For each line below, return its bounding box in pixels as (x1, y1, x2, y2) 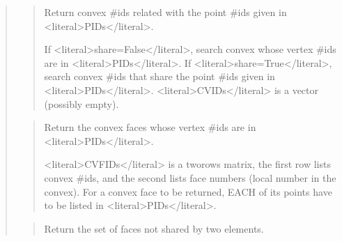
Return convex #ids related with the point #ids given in (44, 5, 287, 19)
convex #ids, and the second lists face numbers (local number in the (44, 170, 336, 185)
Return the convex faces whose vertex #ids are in (44, 120, 256, 134)
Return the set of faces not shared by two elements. (44, 221, 264, 235)
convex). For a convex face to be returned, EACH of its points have (44, 184, 332, 199)
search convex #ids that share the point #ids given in (44, 69, 275, 84)
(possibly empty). (44, 96, 119, 111)
